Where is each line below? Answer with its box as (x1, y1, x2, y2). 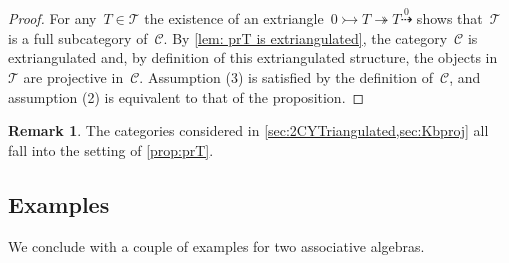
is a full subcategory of (8, 27, 148, 48)
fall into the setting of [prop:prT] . (8, 139, 214, 160)
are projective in (23, 67, 124, 87)
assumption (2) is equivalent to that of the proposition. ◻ (8, 86, 365, 107)
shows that (416, 8, 483, 29)
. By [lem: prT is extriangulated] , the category (163, 27, 448, 48)
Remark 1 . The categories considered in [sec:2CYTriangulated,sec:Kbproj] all (8, 120, 489, 141)
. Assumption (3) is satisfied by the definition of (139, 67, 433, 87)
